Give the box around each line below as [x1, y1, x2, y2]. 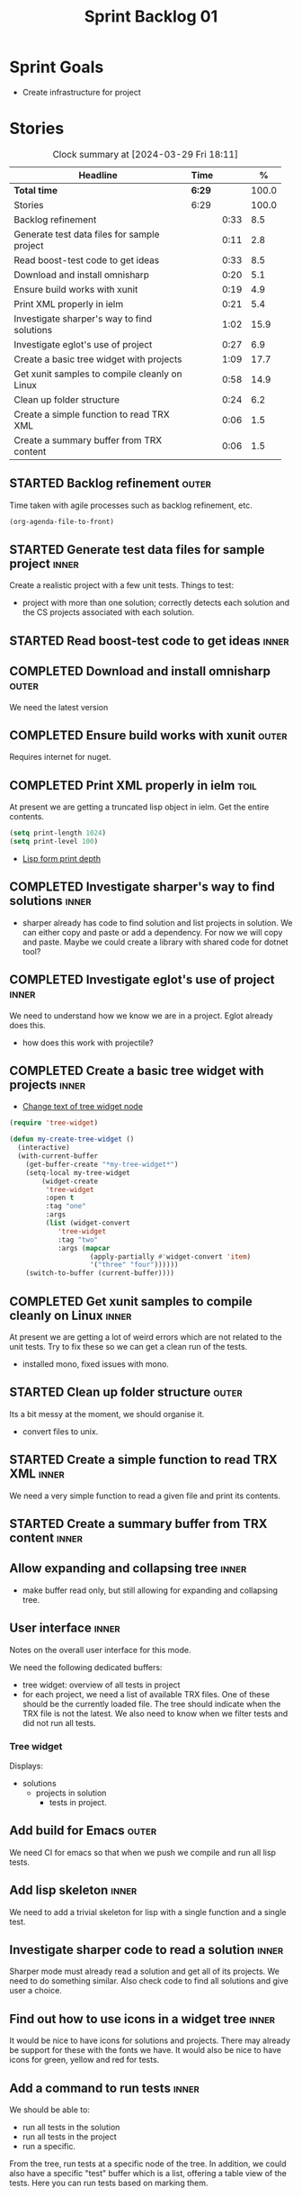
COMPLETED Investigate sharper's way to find [9, 880, 276, 895]
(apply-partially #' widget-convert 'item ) [89, 1252, 252, 1261]
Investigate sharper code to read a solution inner [9, 1942, 284, 1957]
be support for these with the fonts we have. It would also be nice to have [9, 2045, 281, 2056]
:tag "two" [57, 1235, 99, 1244]
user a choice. [9, 1985, 63, 1996]
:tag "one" [45, 1202, 87, 1211]
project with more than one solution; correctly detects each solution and [22, 597, 290, 609]
